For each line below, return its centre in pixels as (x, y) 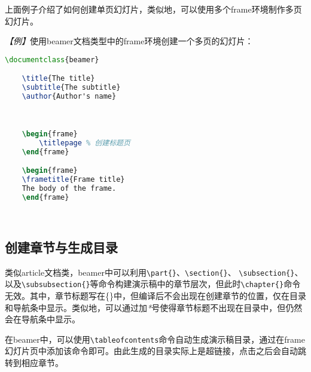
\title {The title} (58, 79)
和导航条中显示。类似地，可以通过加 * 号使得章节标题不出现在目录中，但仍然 (154, 307)
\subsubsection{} (56, 285)
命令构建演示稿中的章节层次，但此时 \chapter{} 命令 (199, 284)
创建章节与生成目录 (61, 247)
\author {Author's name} (69, 97)
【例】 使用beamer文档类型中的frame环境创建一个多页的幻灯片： (129, 41)
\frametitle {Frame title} (73, 180)
